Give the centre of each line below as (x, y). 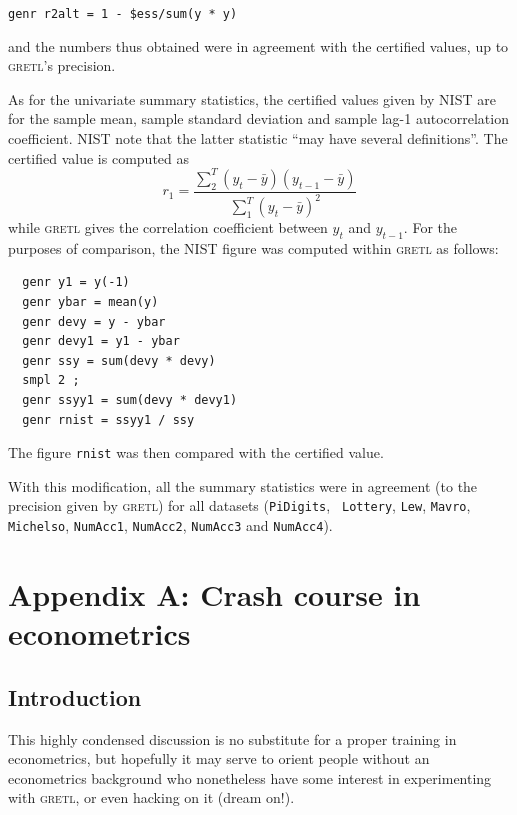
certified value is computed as (99, 157)
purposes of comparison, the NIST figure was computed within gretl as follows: (253, 247)
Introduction (75, 696)
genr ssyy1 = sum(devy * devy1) (130, 400)
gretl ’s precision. (62, 65)
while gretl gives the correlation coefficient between (168, 227)
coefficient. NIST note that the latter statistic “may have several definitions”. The (258, 138)
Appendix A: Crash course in (214, 593)
